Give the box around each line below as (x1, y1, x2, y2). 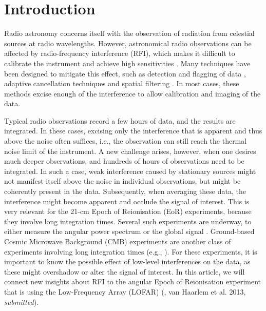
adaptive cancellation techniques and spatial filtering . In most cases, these (4, 78, 239, 89)
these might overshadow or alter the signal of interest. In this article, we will (4, 266, 245, 277)
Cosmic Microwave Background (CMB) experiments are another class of (4, 236, 231, 246)
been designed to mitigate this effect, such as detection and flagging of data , (4, 68, 246, 79)
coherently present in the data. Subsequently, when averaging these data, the (4, 186, 246, 197)
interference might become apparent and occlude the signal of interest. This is (4, 196, 250, 206)
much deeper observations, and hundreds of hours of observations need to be (4, 156, 244, 166)
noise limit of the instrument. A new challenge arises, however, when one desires (4, 145, 256, 156)
